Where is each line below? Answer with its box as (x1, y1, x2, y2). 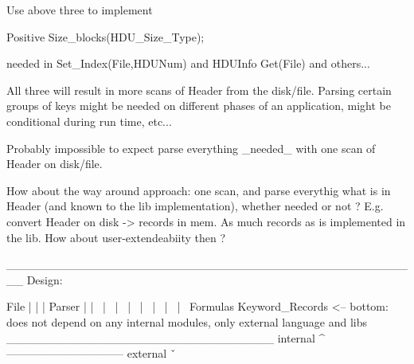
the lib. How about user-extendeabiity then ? (6, 229, 226, 245)
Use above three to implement (6, 2, 153, 18)
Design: (26, 271, 63, 288)
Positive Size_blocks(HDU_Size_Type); (6, 28, 205, 45)
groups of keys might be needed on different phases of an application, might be (6, 97, 391, 114)
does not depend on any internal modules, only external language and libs (6, 313, 368, 330)
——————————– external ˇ (6, 345, 176, 362)
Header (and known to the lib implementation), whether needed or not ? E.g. (6, 198, 384, 214)
